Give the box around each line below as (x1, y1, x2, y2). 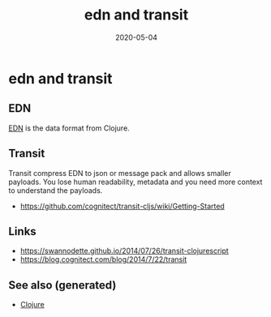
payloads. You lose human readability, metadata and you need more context (8, 177, 263, 186)
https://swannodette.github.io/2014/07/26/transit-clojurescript (19, 246, 229, 256)
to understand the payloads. (8, 185, 103, 195)
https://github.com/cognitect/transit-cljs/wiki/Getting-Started (19, 201, 225, 211)
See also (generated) (8, 278, 117, 292)
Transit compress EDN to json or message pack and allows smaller (8, 168, 231, 178)
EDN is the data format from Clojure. (8, 123, 130, 133)
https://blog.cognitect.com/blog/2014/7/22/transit (19, 255, 187, 264)
